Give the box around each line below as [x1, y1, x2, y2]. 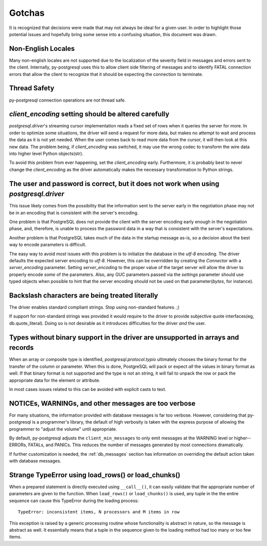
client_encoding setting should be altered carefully [9, 110, 170, 118]
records [9, 344, 34, 352]
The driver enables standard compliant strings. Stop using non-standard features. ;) [9, 304, 180, 311]
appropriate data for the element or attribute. [9, 377, 101, 383]
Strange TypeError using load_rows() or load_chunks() [9, 471, 180, 479]
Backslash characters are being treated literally [9, 291, 158, 300]
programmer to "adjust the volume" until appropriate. [9, 426, 117, 432]
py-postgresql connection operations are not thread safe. [9, 97, 126, 103]
